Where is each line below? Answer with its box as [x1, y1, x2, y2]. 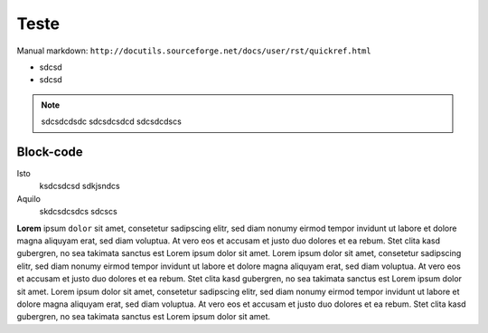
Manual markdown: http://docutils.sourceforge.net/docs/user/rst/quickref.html [16, 45, 371, 56]
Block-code [16, 144, 83, 159]
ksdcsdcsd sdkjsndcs [39, 181, 121, 192]
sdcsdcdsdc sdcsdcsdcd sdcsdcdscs [41, 116, 183, 127]
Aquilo [16, 193, 41, 204]
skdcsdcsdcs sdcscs [39, 206, 117, 217]
